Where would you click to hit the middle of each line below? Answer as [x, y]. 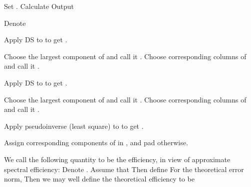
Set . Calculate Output [39, 6]
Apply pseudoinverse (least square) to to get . [74, 126]
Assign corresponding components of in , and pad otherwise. [96, 142]
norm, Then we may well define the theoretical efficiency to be [99, 179]
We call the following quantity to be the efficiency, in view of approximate [117, 159]
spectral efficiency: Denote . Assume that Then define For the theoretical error [124, 169]
